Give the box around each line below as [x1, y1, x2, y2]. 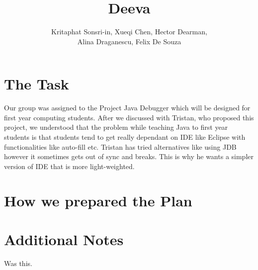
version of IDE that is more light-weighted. [4, 161, 135, 171]
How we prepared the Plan [4, 190, 192, 210]
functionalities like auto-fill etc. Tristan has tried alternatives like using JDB [4, 141, 237, 152]
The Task [4, 74, 69, 94]
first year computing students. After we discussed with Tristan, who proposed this [4, 112, 254, 122]
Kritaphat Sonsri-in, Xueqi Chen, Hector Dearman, [51, 26, 207, 37]
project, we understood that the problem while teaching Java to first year [4, 122, 228, 132]
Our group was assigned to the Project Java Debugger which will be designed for [4, 102, 251, 113]
